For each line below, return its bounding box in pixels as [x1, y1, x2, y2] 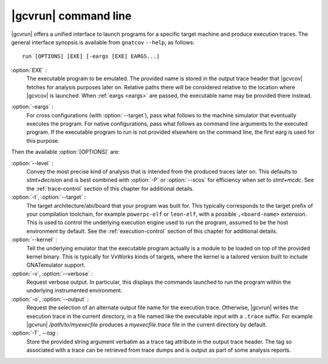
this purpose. [26, 137, 60, 144]
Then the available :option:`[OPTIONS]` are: [11, 148, 120, 156]
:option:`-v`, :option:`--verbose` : [11, 270, 94, 277]
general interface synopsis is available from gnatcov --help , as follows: [11, 38, 195, 46]
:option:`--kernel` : [11, 236, 58, 243]
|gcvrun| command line [11, 9, 132, 22]
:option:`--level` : [11, 159, 53, 167]
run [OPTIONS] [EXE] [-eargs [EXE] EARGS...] [22, 53, 160, 60]
